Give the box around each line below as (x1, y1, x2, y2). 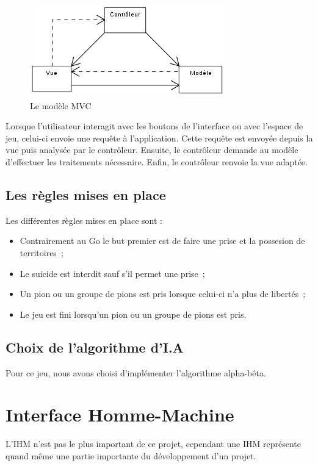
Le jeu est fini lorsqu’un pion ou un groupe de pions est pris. (20, 307, 247, 320)
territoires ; (20, 246, 63, 259)
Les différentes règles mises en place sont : (5, 213, 162, 226)
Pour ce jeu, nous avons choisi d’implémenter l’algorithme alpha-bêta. (5, 366, 266, 379)
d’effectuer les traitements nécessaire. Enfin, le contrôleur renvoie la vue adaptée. (5, 155, 308, 168)
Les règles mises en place (5, 185, 166, 204)
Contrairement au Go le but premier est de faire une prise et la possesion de (20, 234, 305, 247)
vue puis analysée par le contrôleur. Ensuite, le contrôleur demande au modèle (5, 143, 298, 156)
